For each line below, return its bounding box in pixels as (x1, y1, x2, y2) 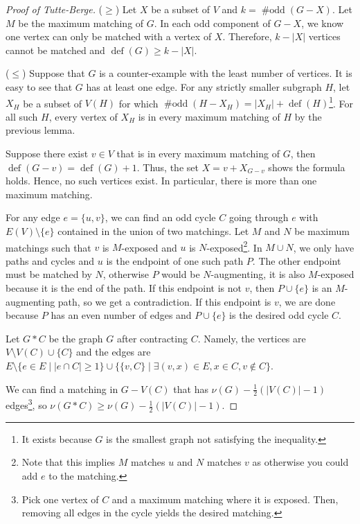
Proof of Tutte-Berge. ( (6, 2, 103, 16)
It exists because (21, 431, 92, 446)
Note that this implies (21, 455, 116, 469)
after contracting (116, 331, 188, 345)
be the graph (48, 331, 103, 345)
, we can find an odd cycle (105, 210, 216, 225)
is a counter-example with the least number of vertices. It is (99, 66, 352, 80)
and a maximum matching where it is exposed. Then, (111, 491, 339, 506)
